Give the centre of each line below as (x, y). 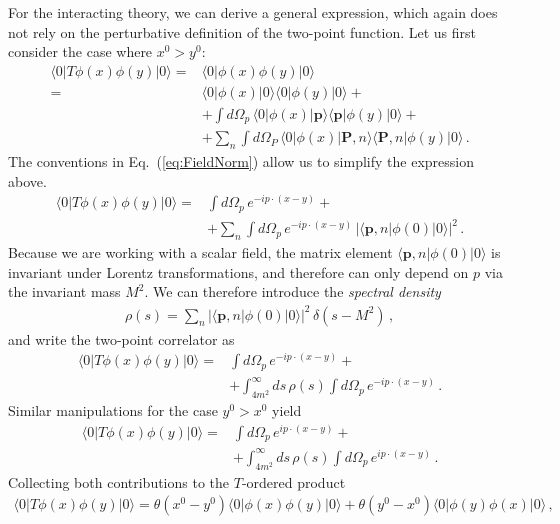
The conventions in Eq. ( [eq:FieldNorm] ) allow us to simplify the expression (241, 161)
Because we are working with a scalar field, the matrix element (200, 252)
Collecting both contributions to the (119, 481)
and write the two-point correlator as (121, 338)
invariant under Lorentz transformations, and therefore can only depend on (238, 271)
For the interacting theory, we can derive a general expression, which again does (253, 12)
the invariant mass (64, 291)
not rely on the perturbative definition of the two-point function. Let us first (242, 31)
